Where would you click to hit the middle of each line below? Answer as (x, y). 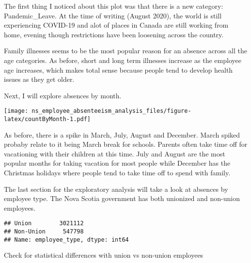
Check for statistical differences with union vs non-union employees (104, 255)
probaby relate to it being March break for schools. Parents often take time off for (126, 144)
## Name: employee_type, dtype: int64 (66, 240)
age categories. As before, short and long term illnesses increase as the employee (123, 60)
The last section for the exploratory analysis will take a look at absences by (116, 189)
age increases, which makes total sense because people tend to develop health (118, 70)
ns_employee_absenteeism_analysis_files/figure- (111, 111)
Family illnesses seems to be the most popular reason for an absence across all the (125, 51)
